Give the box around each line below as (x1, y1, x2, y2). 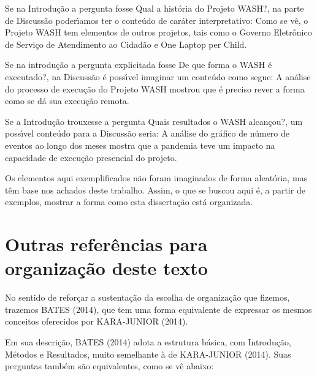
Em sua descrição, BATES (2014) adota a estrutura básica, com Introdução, (5, 336, 291, 348)
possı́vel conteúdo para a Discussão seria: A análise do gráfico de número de (5, 127, 290, 140)
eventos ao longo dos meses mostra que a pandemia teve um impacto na (5, 138, 275, 151)
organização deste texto (5, 255, 208, 280)
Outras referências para (5, 231, 208, 257)
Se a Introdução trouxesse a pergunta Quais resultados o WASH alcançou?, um (5, 115, 303, 127)
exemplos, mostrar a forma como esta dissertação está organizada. (5, 195, 253, 208)
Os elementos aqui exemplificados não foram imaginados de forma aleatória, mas (5, 171, 308, 184)
